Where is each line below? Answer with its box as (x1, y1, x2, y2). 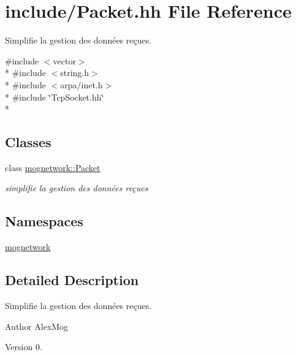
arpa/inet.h (60, 78, 103, 91)
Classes (5, 132, 51, 151)
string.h (60, 66, 89, 79)
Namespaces (5, 212, 83, 231)
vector (53, 54, 76, 67)
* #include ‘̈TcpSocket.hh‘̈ (5, 90, 104, 103)
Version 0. (5, 340, 42, 353)
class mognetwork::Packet (5, 161, 101, 174)
